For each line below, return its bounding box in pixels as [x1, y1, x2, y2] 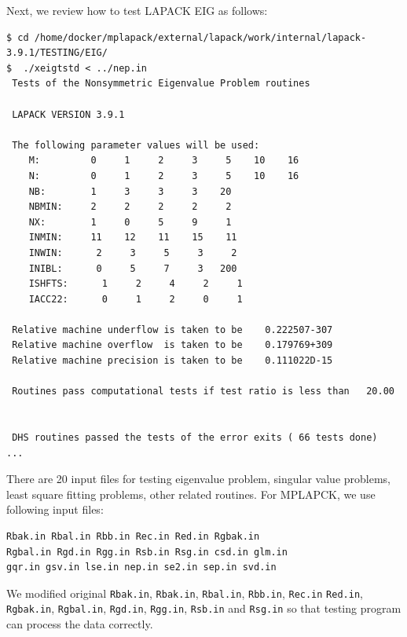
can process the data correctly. [6, 616, 153, 632]
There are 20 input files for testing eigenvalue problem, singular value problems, [6, 470, 390, 487]
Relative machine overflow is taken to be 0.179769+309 [12, 339, 333, 351]
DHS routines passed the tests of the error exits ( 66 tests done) [12, 432, 378, 444]
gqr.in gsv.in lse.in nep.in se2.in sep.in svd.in [6, 562, 277, 573]
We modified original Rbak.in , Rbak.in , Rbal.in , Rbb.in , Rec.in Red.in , [6, 584, 363, 601]
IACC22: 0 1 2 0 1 [28, 293, 243, 305]
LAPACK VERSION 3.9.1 [12, 108, 125, 120]
